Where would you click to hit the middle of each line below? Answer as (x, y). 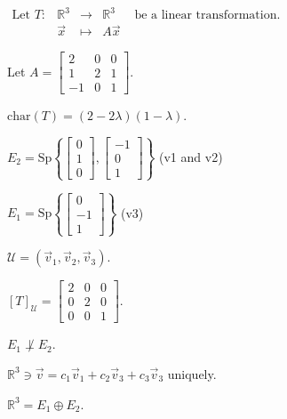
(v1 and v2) (191, 156)
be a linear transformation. (207, 16)
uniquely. (192, 373)
